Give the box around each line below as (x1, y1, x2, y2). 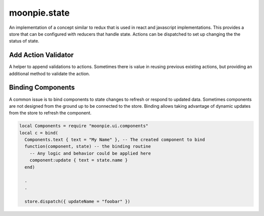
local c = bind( (19, 130, 59, 136)
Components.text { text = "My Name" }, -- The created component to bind (24, 137, 205, 143)
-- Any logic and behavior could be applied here (29, 150, 151, 156)
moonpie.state (9, 7, 70, 18)
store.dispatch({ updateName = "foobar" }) (24, 198, 131, 204)
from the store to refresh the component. (9, 110, 92, 116)
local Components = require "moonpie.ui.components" (19, 123, 149, 129)
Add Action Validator (9, 51, 74, 59)
